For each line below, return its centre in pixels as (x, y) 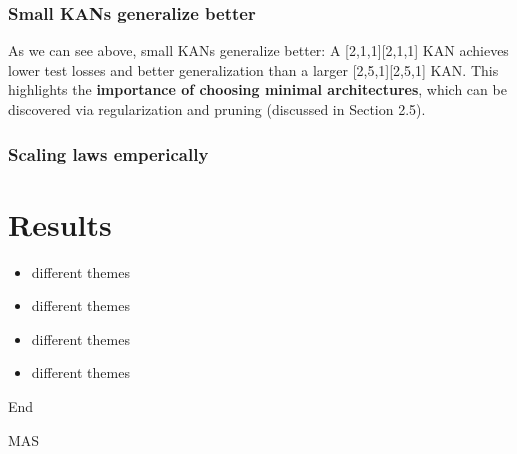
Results (60, 223)
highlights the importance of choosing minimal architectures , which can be (257, 89)
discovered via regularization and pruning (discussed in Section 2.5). (217, 109)
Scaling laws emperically (108, 153)
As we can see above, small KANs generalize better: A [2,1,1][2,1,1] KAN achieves (258, 50)
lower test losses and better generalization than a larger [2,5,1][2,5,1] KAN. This (253, 69)
